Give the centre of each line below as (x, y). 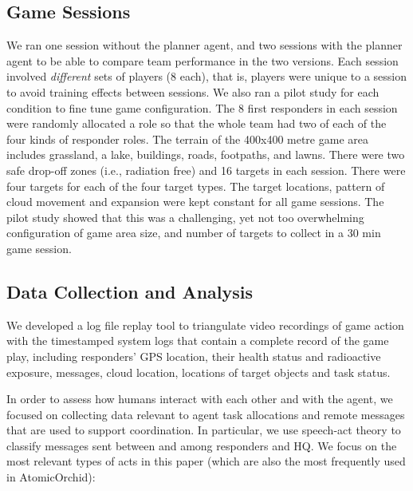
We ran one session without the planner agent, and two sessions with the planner (205, 45)
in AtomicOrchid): (51, 477)
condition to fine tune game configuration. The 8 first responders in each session (202, 107)
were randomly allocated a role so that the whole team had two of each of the (197, 123)
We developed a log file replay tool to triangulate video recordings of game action (205, 325)
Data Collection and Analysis (130, 291)
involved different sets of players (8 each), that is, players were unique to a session (207, 76)
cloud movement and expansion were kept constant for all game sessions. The (195, 202)
